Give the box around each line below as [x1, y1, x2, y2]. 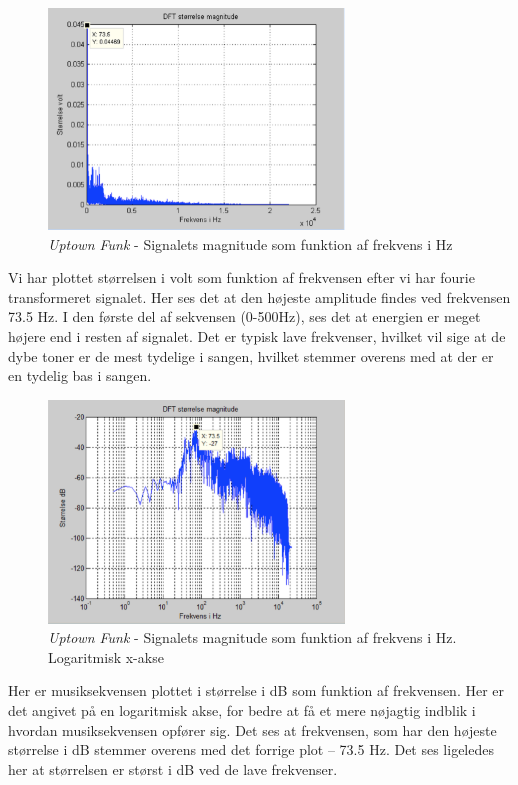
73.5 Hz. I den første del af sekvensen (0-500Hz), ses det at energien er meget [8, 306, 481, 327]
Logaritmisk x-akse [48, 646, 164, 667]
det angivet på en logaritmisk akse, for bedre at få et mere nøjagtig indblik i [8, 700, 476, 721]
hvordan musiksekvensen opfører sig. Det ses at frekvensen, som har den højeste [8, 719, 497, 740]
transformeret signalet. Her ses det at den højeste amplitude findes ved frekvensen [8, 286, 511, 307]
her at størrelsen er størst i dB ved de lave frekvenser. [8, 758, 338, 779]
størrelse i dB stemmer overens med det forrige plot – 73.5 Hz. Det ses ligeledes [8, 739, 494, 760]
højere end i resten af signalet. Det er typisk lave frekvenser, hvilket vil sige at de [8, 325, 506, 346]
